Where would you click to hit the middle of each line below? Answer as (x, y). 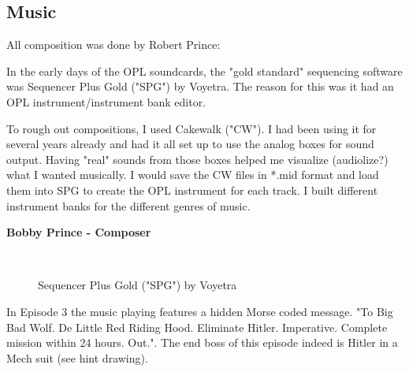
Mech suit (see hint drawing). (77, 357)
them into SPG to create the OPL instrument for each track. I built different (192, 190)
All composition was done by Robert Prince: (113, 45)
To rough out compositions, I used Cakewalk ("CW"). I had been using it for (191, 128)
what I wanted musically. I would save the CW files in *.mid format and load (193, 175)
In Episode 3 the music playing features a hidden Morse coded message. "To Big (200, 311)
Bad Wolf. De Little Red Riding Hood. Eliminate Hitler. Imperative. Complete (197, 327)
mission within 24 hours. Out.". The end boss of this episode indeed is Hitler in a (202, 342)
